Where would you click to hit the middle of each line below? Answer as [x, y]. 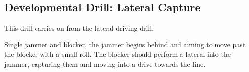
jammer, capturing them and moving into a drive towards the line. [105, 63]
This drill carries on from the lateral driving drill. [79, 28]
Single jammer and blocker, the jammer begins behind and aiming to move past [125, 44]
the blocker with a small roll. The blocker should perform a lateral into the [118, 54]
